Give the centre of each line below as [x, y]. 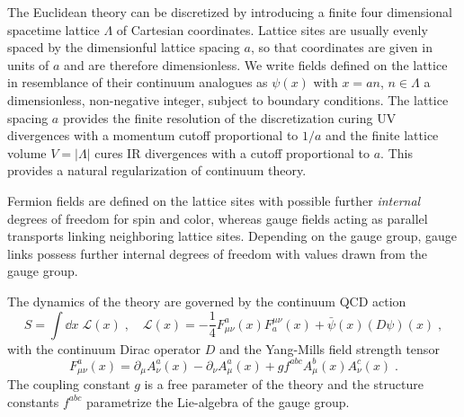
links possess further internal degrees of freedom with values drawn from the [218, 253]
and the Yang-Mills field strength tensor [329, 348]
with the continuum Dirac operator [104, 348]
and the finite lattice [382, 135]
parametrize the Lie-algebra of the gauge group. [218, 401]
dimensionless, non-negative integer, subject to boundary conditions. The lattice [228, 99]
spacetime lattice [54, 29]
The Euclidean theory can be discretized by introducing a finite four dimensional [230, 12]
